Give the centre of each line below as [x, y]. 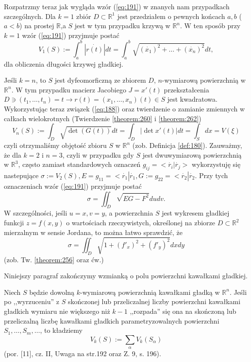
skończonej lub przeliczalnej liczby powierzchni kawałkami [154, 301]
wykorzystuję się [216, 164]
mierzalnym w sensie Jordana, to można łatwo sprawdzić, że [93, 232]
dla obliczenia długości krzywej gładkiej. [64, 63]
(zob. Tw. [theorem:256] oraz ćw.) [54, 259]
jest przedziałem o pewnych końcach [171, 16]
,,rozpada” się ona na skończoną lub [183, 311]
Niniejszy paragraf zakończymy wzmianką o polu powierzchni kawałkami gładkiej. [126, 276]
